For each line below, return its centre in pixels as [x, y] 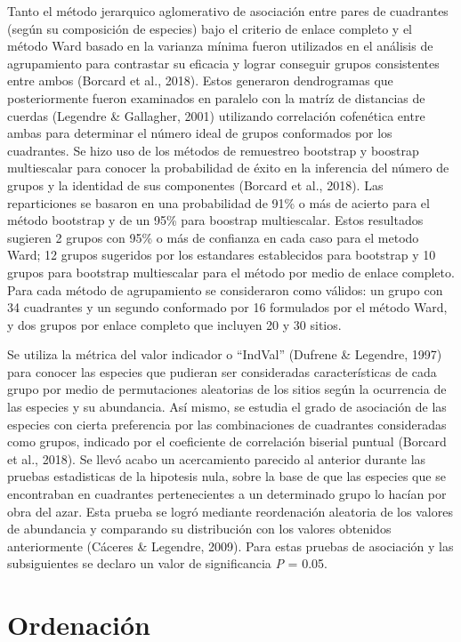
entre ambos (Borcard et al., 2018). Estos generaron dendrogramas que [200, 80]
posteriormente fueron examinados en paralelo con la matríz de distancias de [216, 97]
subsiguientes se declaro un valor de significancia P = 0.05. [167, 563]
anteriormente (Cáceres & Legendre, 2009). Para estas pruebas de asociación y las [230, 546]
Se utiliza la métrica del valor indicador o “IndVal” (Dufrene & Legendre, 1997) [225, 354]
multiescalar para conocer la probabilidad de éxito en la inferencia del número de [228, 168]
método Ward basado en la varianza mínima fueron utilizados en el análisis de [220, 46]
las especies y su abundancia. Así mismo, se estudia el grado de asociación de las [227, 407]
